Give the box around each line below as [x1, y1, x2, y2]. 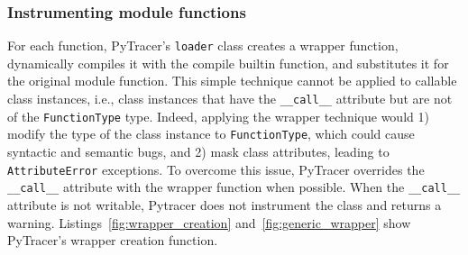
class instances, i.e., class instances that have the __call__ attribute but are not [7, 89, 453, 108]
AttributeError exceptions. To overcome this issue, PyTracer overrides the [7, 159, 425, 178]
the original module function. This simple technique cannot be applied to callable [7, 71, 457, 90]
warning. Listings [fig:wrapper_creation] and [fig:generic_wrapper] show [7, 213, 411, 232]
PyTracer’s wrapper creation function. [7, 231, 218, 250]
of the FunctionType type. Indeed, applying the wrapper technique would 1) [7, 106, 429, 125]
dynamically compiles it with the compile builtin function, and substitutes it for [7, 53, 449, 72]
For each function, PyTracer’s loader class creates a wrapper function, [7, 36, 399, 55]
